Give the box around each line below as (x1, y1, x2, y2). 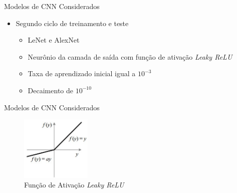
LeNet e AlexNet (28, 35, 80, 45)
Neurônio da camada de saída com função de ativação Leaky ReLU (28, 51, 232, 62)
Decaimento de (28, 85, 73, 95)
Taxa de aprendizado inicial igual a (28, 68, 136, 79)
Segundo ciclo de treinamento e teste (16, 18, 129, 28)
